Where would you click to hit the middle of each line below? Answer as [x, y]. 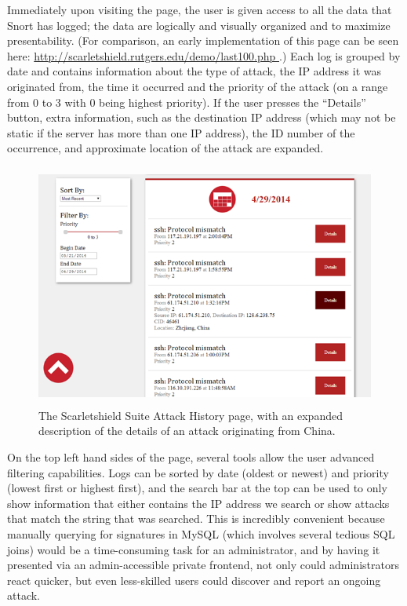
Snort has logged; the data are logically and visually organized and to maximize [199, 25]
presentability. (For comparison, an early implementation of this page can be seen [203, 40]
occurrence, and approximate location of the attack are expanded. [165, 148]
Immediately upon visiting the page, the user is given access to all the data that [200, 9]
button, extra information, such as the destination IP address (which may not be [202, 117]
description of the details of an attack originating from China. [187, 431]
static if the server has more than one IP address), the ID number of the [181, 132]
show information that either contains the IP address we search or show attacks [198, 503]
